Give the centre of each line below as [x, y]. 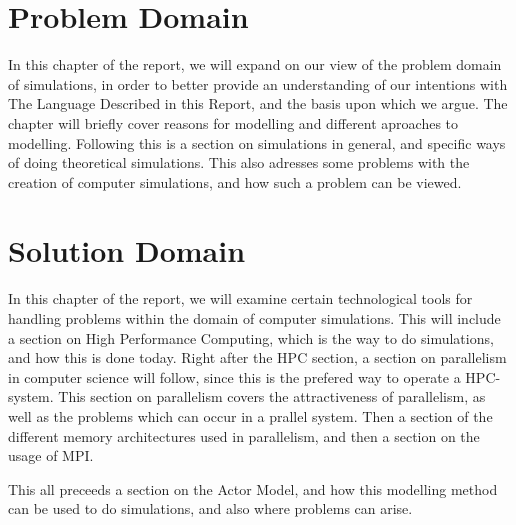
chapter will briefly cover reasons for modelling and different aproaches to [233, 122]
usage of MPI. [51, 455]
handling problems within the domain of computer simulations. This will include [254, 318]
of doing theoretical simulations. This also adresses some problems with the [239, 162]
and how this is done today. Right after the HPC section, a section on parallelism [257, 357]
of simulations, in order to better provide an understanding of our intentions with [258, 83]
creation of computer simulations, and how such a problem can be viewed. [235, 181]
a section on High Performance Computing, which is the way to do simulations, [251, 337]
